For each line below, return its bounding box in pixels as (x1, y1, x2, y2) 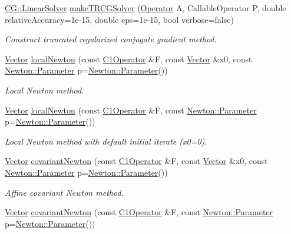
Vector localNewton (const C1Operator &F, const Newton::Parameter (5, 103, 257, 116)
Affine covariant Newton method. (5, 186, 124, 198)
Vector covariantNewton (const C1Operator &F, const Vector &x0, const (5, 155, 268, 167)
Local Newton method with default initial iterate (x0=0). (5, 135, 207, 147)
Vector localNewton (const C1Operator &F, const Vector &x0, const (5, 52, 252, 65)
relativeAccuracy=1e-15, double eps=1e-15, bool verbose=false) (5, 13, 234, 25)
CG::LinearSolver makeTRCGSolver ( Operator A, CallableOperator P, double (5, 2, 286, 14)
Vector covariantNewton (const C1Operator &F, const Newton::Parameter (5, 206, 273, 218)
